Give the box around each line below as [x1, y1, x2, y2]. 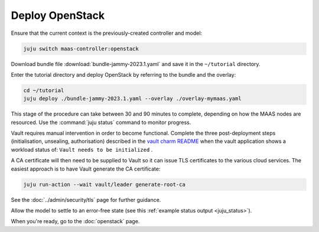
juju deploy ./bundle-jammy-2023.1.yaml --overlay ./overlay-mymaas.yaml [23, 95, 242, 102]
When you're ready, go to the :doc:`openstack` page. [11, 218, 140, 225]
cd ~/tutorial [23, 87, 64, 94]
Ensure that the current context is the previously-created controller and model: [11, 30, 203, 37]
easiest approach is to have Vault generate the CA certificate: [11, 165, 161, 172]
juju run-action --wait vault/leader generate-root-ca [23, 181, 185, 188]
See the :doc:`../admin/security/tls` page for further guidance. [11, 196, 161, 203]
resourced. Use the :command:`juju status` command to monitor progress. [11, 119, 191, 126]
